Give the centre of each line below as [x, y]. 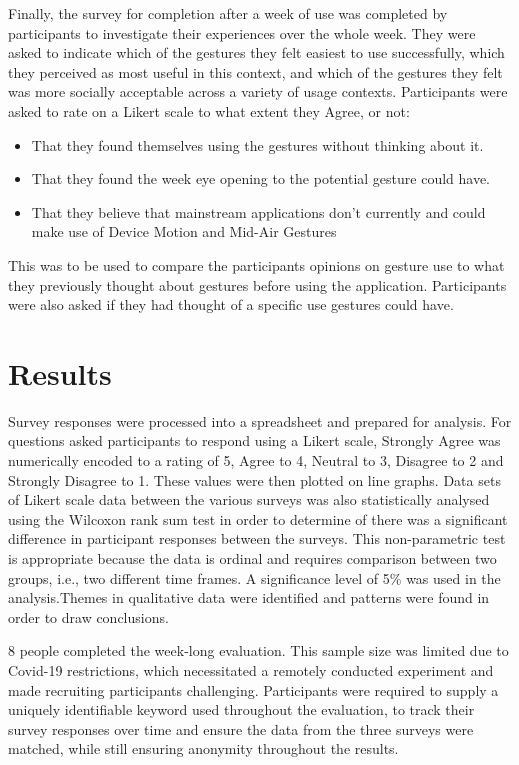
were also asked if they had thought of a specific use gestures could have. [231, 304]
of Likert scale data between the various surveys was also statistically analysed [249, 499]
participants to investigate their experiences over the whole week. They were [242, 32]
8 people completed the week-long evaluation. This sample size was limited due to [258, 650]
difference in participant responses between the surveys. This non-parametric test [257, 538]
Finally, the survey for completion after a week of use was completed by [228, 13]
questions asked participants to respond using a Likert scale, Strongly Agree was [254, 440]
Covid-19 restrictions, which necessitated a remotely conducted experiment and [251, 669]
